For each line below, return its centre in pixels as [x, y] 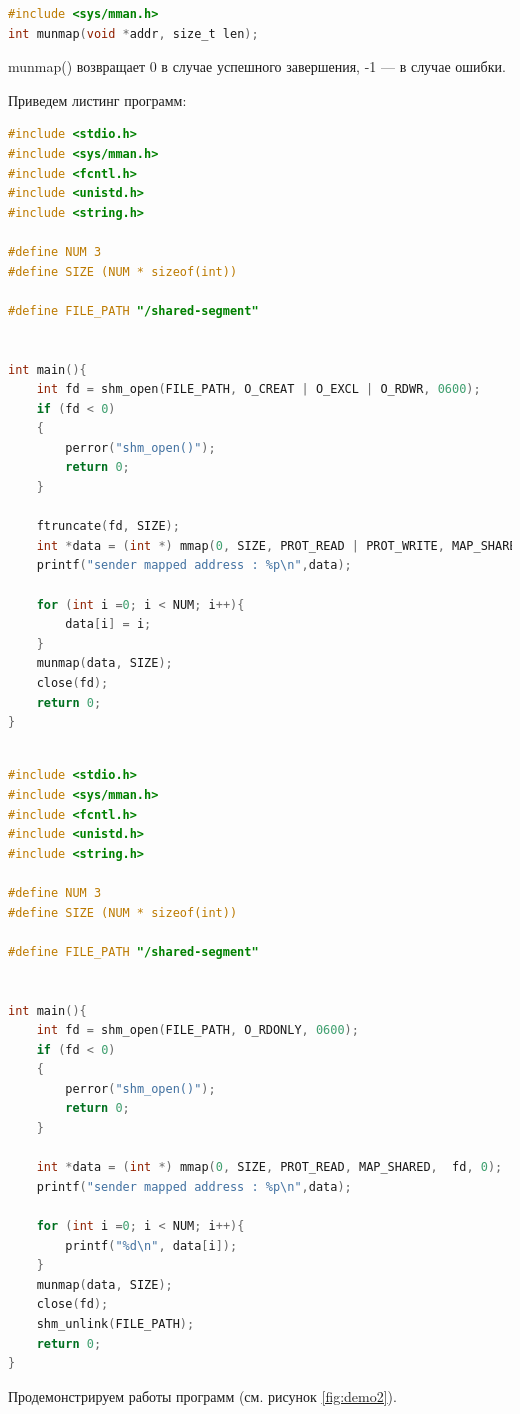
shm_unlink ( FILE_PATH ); [115, 1324]
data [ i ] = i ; [108, 624]
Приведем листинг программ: [97, 99]
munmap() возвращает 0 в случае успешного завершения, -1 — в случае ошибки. [257, 66]
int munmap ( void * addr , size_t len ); [133, 33]
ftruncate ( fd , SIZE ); [108, 526]
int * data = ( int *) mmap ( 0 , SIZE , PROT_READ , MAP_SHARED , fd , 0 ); [269, 1167]
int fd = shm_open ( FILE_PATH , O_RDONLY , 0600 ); [197, 1030]
